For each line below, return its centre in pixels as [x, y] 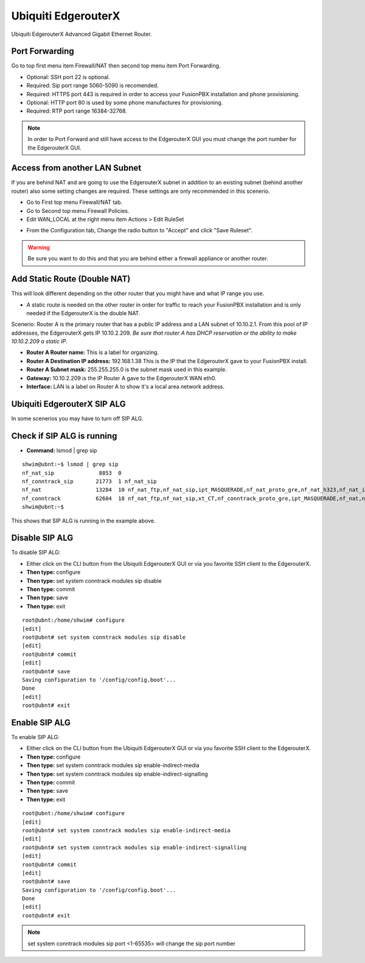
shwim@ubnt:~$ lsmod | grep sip [70, 464]
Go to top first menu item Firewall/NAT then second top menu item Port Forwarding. [116, 66]
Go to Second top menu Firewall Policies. [78, 210]
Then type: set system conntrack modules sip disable [94, 580]
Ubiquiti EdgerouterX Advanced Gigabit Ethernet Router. [82, 34]
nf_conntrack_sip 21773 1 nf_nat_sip [90, 481]
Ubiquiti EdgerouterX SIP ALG [68, 404]
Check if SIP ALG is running [64, 436]
